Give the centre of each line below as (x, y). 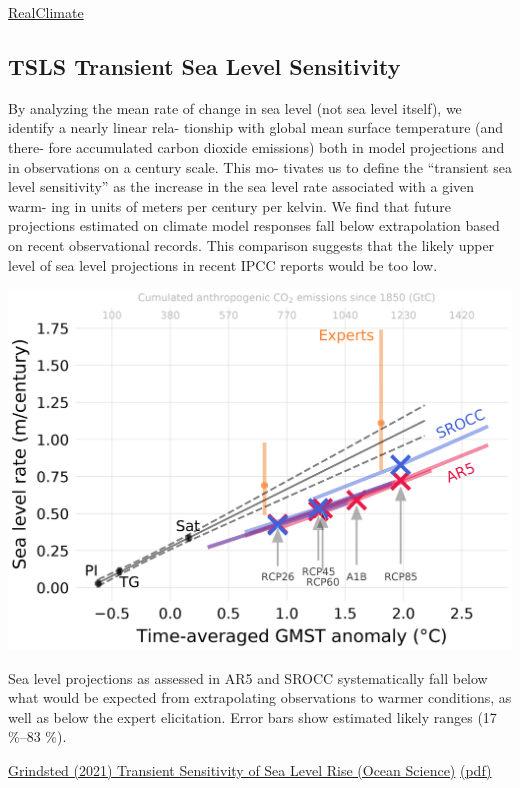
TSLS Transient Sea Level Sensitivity (204, 65)
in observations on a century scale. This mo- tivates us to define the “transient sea (260, 166)
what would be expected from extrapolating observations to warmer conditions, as (260, 697)
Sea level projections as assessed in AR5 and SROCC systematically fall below (248, 677)
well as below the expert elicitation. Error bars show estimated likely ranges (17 (252, 716)
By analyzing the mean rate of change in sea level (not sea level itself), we (235, 107)
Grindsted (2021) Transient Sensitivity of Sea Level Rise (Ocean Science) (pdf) (250, 769)
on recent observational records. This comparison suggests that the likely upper (251, 244)
